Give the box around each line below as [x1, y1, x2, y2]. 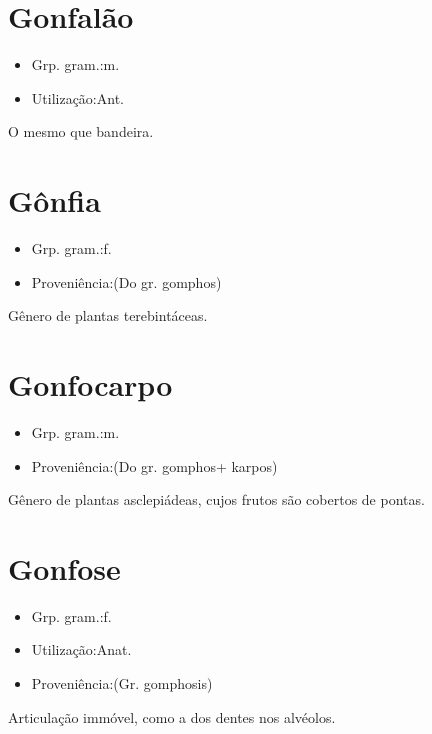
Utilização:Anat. [31, 639, 132, 660]
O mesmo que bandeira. [8, 121, 154, 142]
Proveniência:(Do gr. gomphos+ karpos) [31, 455, 278, 476]
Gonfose [8, 547, 121, 588]
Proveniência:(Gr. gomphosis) [31, 673, 213, 694]
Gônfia [8, 180, 101, 221]
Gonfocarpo [8, 364, 173, 404]
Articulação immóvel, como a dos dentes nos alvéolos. [8, 706, 336, 727]
